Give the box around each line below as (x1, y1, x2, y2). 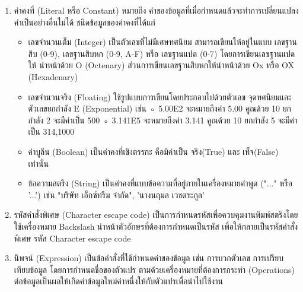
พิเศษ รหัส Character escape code (14, 231, 131, 244)
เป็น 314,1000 (28, 125, 75, 138)
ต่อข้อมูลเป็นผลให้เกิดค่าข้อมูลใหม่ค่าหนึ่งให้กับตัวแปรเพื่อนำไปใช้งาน (14, 275, 223, 287)
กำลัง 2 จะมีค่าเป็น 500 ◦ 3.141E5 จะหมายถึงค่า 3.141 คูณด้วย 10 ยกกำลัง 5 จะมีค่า (28, 113, 298, 126)
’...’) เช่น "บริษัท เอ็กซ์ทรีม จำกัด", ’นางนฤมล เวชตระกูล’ (28, 188, 205, 201)
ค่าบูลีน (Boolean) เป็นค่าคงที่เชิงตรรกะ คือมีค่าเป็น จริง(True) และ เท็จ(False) (28, 145, 279, 157)
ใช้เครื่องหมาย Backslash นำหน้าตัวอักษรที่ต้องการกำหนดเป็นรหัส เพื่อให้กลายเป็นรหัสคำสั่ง (14, 220, 298, 232)
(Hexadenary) (28, 70, 78, 82)
